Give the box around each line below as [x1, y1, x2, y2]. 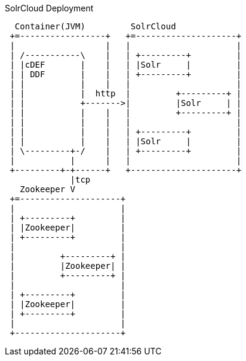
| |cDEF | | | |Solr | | [10, 60, 242, 69]
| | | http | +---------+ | [10, 89, 242, 98]
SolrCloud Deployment [5, 3, 94, 13]
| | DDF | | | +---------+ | [10, 69, 242, 79]
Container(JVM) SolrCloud [14, 22, 176, 31]
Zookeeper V [20, 184, 76, 194]
